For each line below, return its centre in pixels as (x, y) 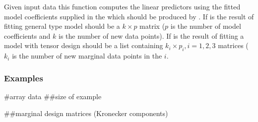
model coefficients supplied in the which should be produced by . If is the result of (129, 16)
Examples (24, 78)
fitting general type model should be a (62, 26)
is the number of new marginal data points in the (87, 56)
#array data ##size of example (53, 96)
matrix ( (152, 26)
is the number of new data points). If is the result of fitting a (151, 35)
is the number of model (206, 26)
